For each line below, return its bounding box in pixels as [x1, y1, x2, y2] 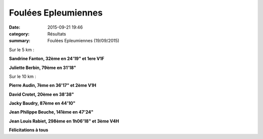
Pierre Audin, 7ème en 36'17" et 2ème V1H [9, 83, 97, 88]
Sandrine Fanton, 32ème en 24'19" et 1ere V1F [9, 56, 105, 62]
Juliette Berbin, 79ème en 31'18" [9, 65, 76, 70]
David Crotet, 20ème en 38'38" [9, 91, 74, 97]
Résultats [47, 31, 66, 36]
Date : [9, 24, 20, 30]
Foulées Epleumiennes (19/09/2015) [47, 38, 119, 44]
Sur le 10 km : [9, 73, 37, 79]
